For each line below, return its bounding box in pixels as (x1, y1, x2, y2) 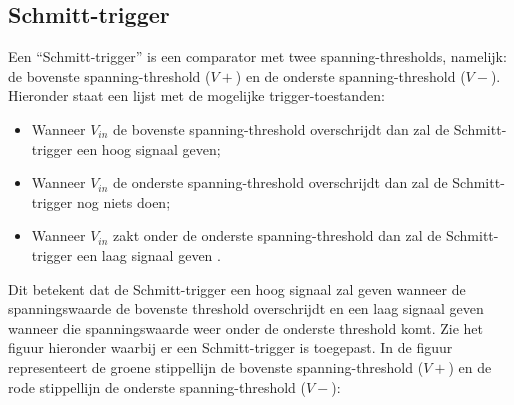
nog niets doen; (76, 191, 171, 212)
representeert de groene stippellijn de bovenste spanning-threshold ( (8, 356, 424, 377)
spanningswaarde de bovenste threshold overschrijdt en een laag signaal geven (8, 298, 484, 319)
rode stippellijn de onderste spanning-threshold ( (8, 376, 306, 397)
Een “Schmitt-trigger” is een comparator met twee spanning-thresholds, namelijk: (8, 46, 507, 67)
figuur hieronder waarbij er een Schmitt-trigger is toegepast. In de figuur (8, 337, 453, 358)
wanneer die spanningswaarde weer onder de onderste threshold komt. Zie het (8, 317, 483, 338)
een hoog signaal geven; (76, 138, 221, 159)
